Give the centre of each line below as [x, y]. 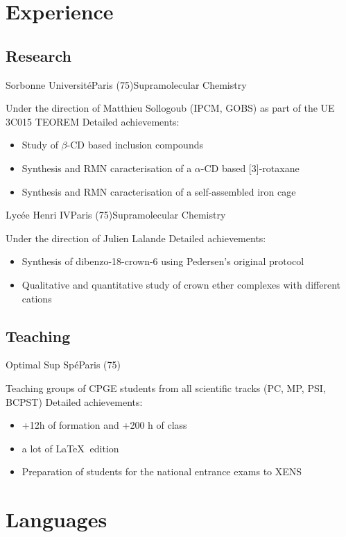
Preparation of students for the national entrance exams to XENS [162, 471]
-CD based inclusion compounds [135, 145]
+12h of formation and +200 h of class [104, 425]
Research [38, 55]
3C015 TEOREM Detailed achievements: [93, 121]
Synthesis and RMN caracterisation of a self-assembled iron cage [159, 191]
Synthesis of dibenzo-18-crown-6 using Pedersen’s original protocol [163, 261]
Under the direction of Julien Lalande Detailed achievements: [136, 238]
